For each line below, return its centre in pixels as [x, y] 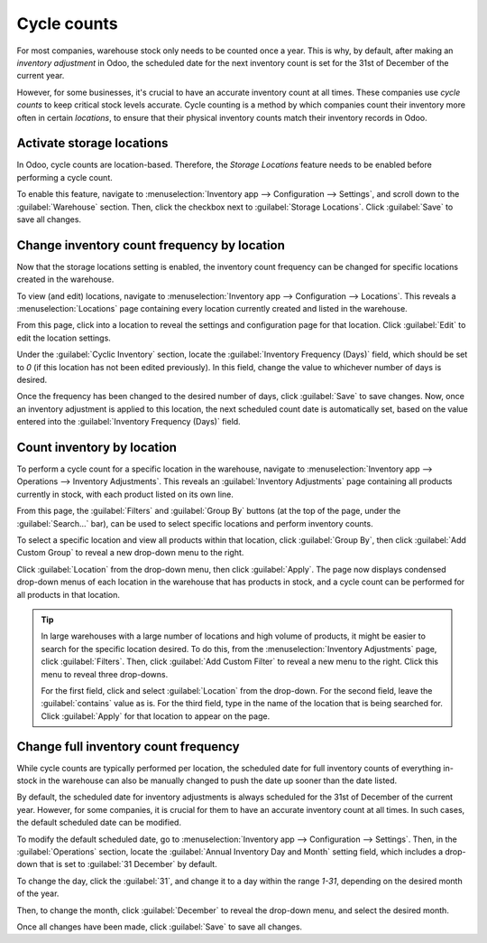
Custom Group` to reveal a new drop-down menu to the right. [130, 553]
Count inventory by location [97, 447]
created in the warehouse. [65, 279]
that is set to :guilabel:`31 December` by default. [128, 864]
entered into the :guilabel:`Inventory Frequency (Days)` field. [129, 422]
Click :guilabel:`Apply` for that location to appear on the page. [156, 716]
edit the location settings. [64, 338]
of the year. [38, 893]
